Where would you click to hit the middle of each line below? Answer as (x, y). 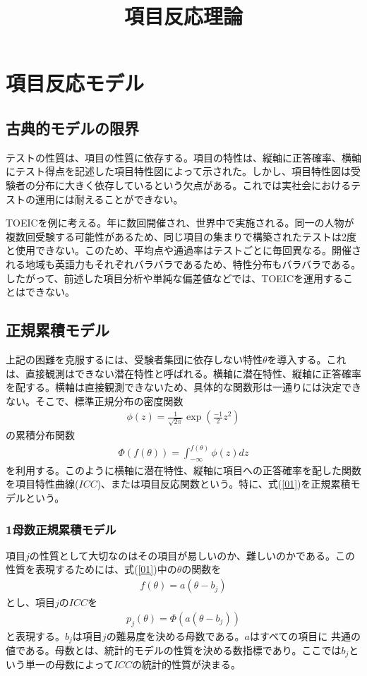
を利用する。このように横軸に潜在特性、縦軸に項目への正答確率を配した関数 (183, 470)
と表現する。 (35, 635)
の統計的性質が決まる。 (187, 664)
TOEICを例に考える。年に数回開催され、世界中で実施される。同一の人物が (180, 223)
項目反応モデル (75, 83)
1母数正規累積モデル (61, 529)
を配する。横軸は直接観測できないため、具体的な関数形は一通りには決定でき (183, 387)
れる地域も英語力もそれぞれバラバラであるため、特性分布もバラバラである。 (183, 264)
